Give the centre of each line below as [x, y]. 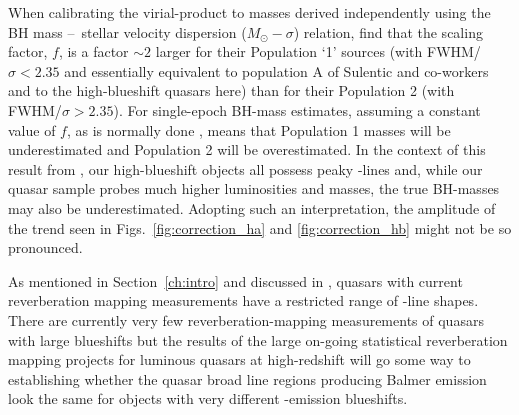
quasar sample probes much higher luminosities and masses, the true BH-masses [254, 188]
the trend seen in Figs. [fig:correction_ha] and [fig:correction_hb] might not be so [260, 227]
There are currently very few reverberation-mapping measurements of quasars [246, 319]
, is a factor [93, 51]
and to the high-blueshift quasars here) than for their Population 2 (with [231, 90]
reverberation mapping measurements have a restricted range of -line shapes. [243, 300]
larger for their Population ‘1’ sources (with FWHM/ [318, 51]
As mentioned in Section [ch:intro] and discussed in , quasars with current [235, 280]
